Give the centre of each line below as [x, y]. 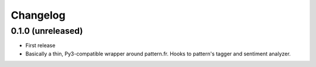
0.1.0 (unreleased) [47, 31]
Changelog [38, 15]
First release [40, 45]
